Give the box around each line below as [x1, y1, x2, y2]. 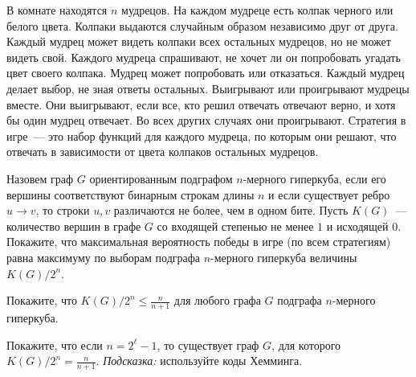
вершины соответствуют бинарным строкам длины [6, 186, 255, 203]
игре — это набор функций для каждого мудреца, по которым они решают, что [6, 127, 397, 144]
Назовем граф [6, 170, 74, 186]
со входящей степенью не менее [157, 217, 314, 234]
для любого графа [173, 292, 261, 309]
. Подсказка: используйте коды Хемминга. [96, 352, 303, 369]
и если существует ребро [268, 186, 390, 203]
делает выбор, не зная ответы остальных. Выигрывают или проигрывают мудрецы [6, 80, 410, 96]
